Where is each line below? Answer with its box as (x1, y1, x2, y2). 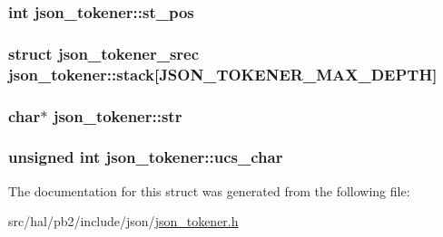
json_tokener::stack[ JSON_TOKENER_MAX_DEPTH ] (8, 62, 438, 85)
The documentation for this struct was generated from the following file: (8, 181, 410, 200)
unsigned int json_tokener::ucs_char (8, 146, 283, 168)
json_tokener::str (53, 104, 182, 127)
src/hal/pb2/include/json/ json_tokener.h (8, 212, 239, 231)
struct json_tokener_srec (8, 42, 200, 64)
